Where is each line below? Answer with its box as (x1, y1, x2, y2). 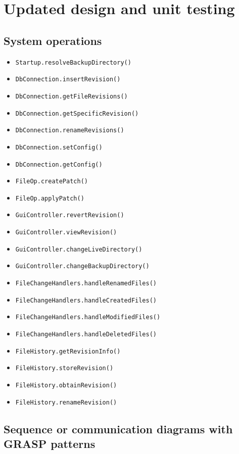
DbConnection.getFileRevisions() (15, 92, 128, 100)
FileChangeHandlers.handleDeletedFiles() (15, 331, 157, 338)
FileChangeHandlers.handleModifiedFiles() (15, 314, 161, 321)
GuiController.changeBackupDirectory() (15, 263, 150, 270)
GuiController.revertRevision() (15, 212, 124, 219)
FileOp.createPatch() (15, 178, 88, 185)
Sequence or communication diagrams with (4, 421, 233, 436)
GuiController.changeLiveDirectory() (15, 245, 142, 253)
